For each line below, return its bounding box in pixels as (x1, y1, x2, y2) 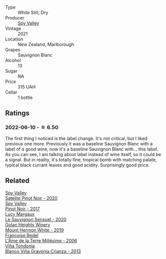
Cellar (5, 89, 17, 95)
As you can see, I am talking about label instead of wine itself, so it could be (5, 151, 161, 157)
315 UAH (17, 84, 36, 89)
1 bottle (17, 94, 33, 100)
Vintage (5, 25, 21, 31)
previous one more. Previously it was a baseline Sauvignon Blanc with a (5, 140, 153, 146)
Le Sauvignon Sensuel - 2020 (5, 216, 66, 222)
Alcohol (5, 57, 21, 63)
